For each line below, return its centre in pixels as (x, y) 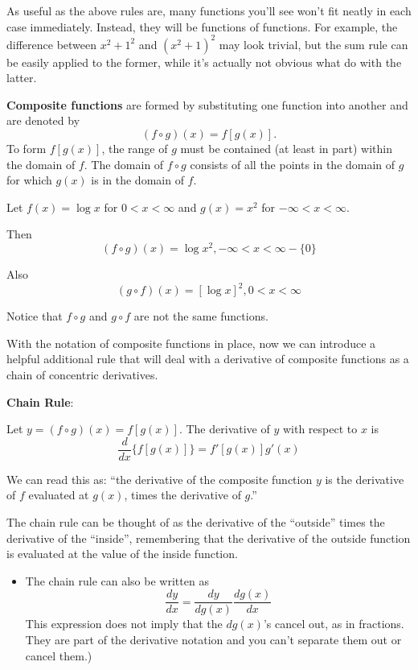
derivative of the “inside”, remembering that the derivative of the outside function (209, 538)
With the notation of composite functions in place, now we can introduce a (191, 343)
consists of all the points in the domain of (293, 164)
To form (27, 149)
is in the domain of (137, 180)
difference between (52, 44)
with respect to (320, 429)
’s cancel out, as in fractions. (334, 624)
